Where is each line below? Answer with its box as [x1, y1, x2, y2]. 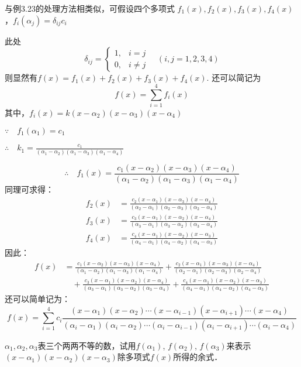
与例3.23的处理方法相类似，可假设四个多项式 [5, 2, 175, 14]
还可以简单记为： [5, 293, 70, 305]
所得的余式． [173, 351, 223, 363]
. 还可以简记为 [206, 71, 261, 84]
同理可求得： [5, 183, 54, 195]
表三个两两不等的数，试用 [37, 339, 136, 351]
